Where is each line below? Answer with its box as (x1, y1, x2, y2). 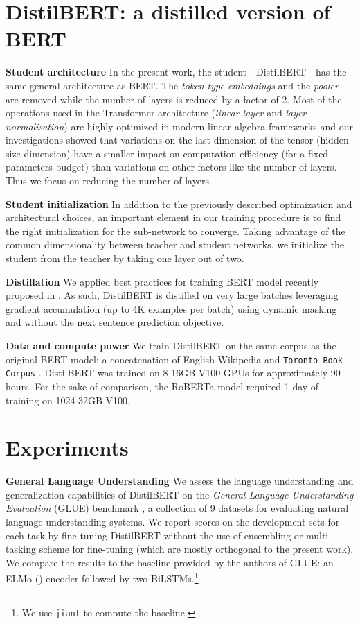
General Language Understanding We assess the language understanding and (6, 474, 354, 488)
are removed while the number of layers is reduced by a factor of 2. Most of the (6, 92, 342, 106)
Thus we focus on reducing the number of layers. (6, 173, 212, 188)
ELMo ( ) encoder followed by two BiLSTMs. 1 (6, 569, 199, 586)
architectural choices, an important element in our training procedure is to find (6, 210, 341, 225)
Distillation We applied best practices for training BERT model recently (6, 274, 319, 288)
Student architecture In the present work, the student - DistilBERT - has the (6, 64, 347, 79)
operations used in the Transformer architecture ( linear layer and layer (6, 105, 307, 120)
